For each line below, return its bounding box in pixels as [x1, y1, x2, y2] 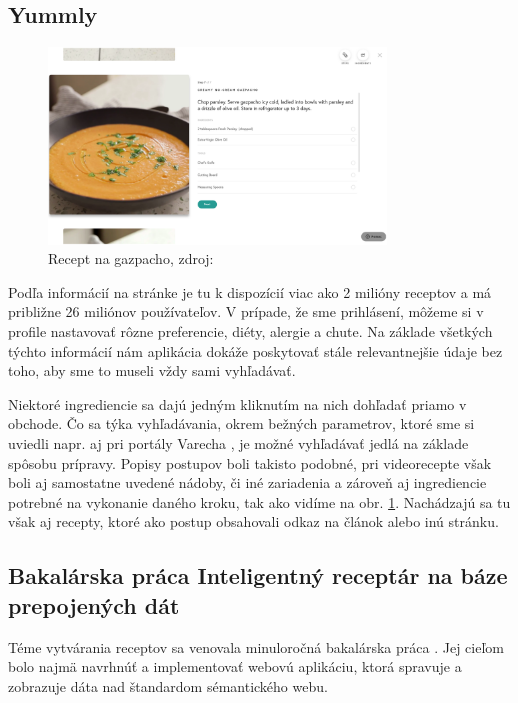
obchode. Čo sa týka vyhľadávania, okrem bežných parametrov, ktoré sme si [8, 413, 475, 434]
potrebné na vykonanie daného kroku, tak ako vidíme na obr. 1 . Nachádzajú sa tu [8, 491, 511, 512]
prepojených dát [8, 589, 180, 620]
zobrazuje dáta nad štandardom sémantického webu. [8, 675, 328, 696]
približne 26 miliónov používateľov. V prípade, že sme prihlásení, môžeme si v [8, 301, 484, 322]
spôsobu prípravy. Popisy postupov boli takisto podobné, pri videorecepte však [8, 452, 492, 473]
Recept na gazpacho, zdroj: [48, 248, 214, 269]
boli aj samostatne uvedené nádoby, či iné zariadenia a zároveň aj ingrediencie [8, 472, 487, 493]
